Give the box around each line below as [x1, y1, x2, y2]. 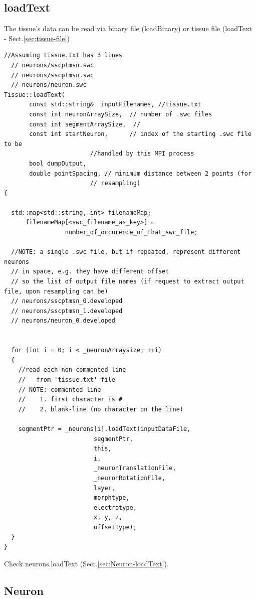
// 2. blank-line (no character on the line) [18, 405, 183, 413]
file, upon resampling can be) [4, 287, 108, 295]
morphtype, [93, 494, 130, 502]
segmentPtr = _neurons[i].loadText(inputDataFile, [18, 425, 191, 432]
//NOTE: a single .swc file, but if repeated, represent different [11, 248, 241, 256]
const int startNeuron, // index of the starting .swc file [29, 130, 251, 138]
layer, [93, 484, 115, 492]
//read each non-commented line [18, 366, 126, 374]
